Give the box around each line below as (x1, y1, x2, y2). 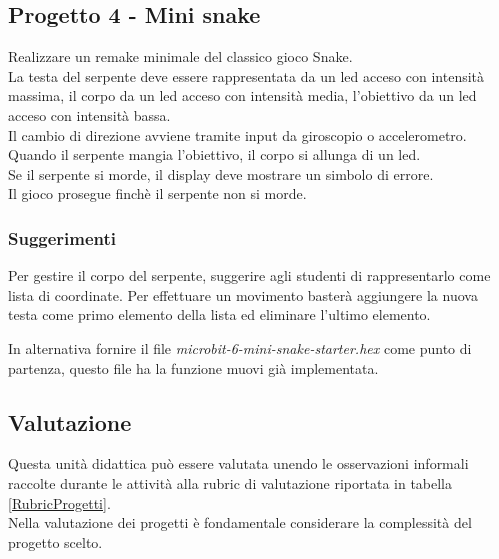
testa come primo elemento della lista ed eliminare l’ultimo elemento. (8, 304, 431, 325)
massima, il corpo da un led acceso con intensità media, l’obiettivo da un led (8, 85, 477, 106)
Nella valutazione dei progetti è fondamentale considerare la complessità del (8, 512, 472, 533)
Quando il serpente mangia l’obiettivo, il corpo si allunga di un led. (8, 144, 421, 165)
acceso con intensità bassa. (8, 104, 171, 125)
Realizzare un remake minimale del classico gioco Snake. (8, 46, 353, 67)
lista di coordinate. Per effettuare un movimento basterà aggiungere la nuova (8, 284, 478, 305)
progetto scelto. (8, 531, 103, 552)
